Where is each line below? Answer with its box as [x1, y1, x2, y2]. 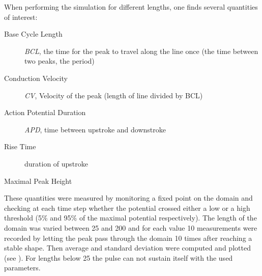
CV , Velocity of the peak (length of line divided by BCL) [24, 90, 203, 100]
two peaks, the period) [24, 56, 95, 66]
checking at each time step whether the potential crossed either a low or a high [4, 202, 250, 213]
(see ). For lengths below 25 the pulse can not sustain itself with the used [4, 252, 233, 263]
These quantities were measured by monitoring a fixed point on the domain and [4, 192, 253, 203]
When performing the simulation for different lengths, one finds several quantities [4, 2, 258, 12]
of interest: [4, 11, 38, 22]
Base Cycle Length [4, 29, 63, 39]
